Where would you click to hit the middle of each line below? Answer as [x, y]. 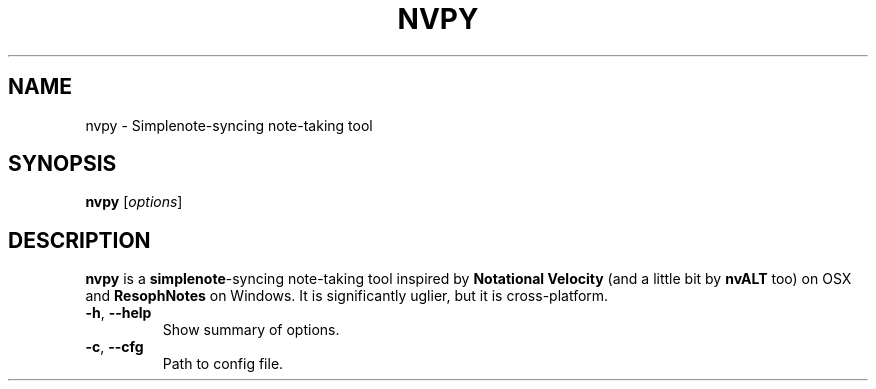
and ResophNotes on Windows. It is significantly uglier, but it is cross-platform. [347, 296]
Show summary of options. [251, 330]
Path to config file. [223, 364]
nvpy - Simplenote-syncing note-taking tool [229, 125]
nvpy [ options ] [134, 202]
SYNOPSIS [62, 164]
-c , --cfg [114, 347]
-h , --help [118, 313]
